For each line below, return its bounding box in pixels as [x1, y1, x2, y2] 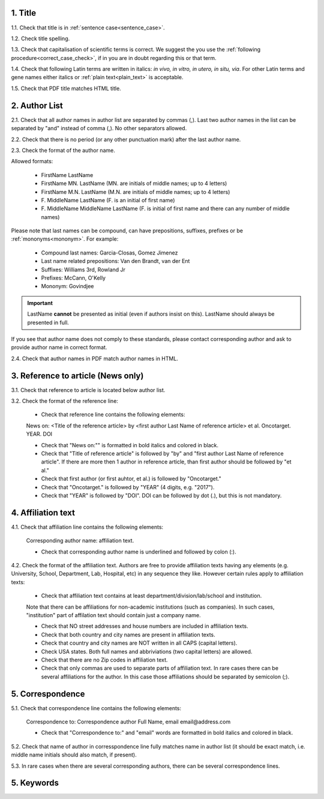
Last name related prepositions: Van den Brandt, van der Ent [41, 258, 190, 265]
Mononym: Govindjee [41, 283, 94, 290]
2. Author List [11, 100, 63, 110]
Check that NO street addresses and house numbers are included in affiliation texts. [41, 623, 248, 630]
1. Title [11, 8, 37, 18]
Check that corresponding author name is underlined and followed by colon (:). [41, 548, 236, 555]
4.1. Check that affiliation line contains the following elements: [11, 523, 164, 531]
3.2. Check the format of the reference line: [11, 397, 118, 405]
